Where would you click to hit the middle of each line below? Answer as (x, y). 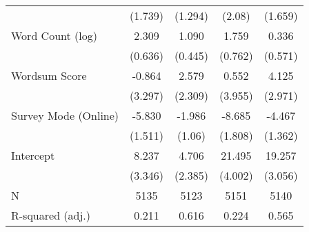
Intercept (33, 155)
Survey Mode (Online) (65, 115)
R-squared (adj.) (51, 215)
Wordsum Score (49, 75)
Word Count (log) (54, 35)
